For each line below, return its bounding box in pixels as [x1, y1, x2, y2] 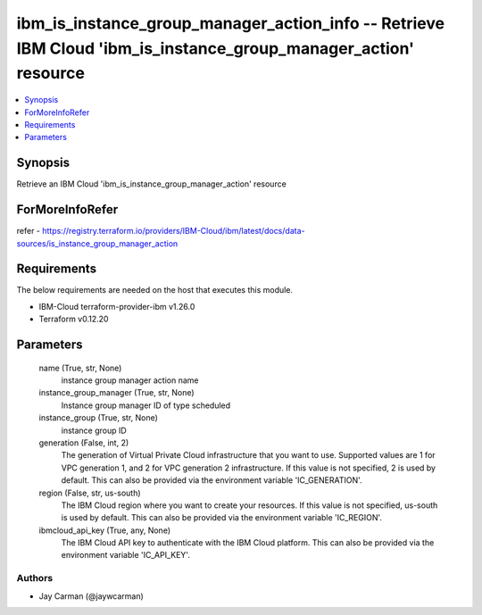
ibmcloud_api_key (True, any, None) [38, 525, 171, 536]
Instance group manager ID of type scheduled [61, 400, 231, 411]
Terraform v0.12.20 [38, 313, 109, 325]
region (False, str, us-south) [38, 487, 142, 498]
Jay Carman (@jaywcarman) [38, 590, 145, 602]
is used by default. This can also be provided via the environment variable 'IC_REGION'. [61, 512, 383, 523]
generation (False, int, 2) [38, 437, 129, 448]
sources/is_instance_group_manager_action [16, 237, 179, 249]
